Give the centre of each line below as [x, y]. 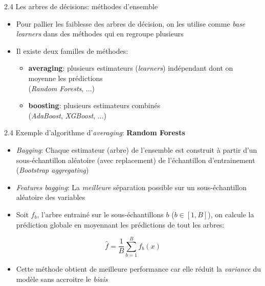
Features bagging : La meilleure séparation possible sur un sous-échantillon [131, 187]
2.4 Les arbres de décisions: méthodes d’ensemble [81, 6]
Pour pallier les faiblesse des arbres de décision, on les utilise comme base [131, 23]
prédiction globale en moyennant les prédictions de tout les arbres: [120, 224]
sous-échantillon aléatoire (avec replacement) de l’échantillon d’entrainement [136, 160]
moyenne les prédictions [65, 78]
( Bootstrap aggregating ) [52, 170]
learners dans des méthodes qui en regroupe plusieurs [100, 34]
